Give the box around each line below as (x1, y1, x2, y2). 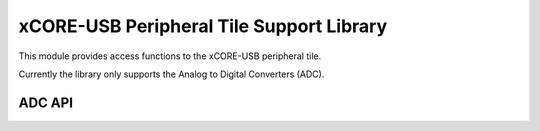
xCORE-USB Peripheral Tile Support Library (18, 15, 388, 37)
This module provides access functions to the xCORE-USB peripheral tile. (18, 50, 322, 62)
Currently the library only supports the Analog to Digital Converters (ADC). (18, 68, 325, 80)
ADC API (18, 94, 74, 111)
